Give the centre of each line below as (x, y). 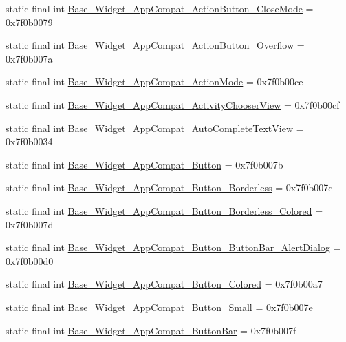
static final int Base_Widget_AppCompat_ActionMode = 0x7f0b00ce (154, 82)
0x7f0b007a (29, 58)
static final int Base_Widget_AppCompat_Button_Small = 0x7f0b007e (159, 307)
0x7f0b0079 (29, 22)
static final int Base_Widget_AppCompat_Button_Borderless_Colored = (164, 210)
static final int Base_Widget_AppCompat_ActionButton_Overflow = (155, 45)
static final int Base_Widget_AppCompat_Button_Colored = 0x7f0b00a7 (164, 284)
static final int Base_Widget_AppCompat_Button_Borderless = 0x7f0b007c (169, 188)
